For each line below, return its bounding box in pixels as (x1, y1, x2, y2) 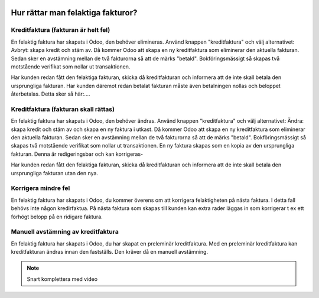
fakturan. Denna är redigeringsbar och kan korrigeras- (11, 150, 144, 158)
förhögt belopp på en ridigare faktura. (11, 213, 103, 220)
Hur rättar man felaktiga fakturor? (11, 8, 138, 18)
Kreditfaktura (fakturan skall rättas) (11, 105, 115, 113)
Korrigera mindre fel (11, 184, 70, 192)
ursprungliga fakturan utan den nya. (11, 169, 99, 176)
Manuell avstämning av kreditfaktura (11, 228, 119, 236)
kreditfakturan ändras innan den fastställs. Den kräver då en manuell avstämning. (11, 248, 209, 256)
